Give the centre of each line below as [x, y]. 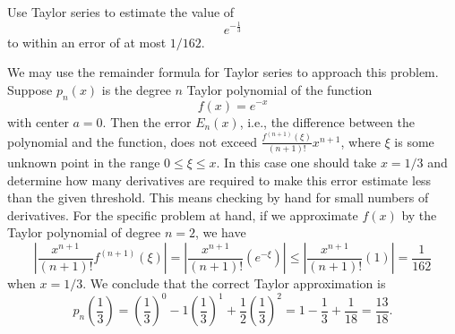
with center [38, 121]
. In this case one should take [296, 163]
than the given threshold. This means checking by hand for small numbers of [218, 197]
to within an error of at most [87, 42]
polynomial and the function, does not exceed [132, 141]
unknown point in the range [84, 163]
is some [414, 141]
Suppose [30, 89]
